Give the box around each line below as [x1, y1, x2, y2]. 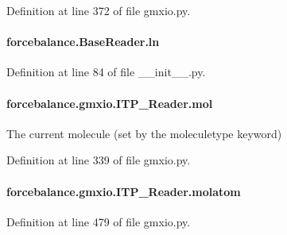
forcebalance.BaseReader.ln [6, 33, 160, 50]
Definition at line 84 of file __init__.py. [6, 64, 206, 80]
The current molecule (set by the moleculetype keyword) [6, 125, 282, 141]
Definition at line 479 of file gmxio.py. [6, 213, 191, 229]
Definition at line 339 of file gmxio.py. [6, 152, 191, 168]
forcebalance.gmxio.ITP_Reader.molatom [6, 183, 241, 199]
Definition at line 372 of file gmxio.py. [6, 2, 191, 18]
